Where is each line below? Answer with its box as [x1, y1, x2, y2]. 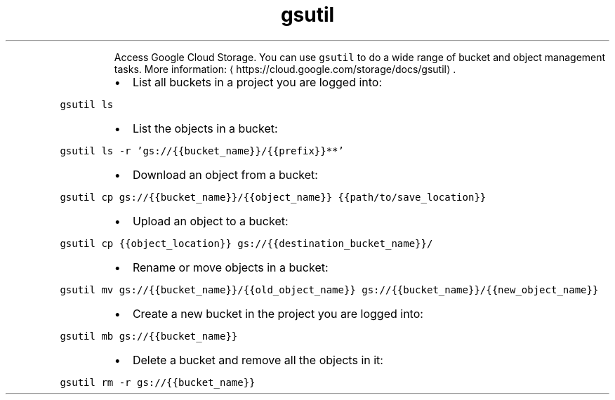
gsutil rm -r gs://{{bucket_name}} [60, 376, 256, 388]
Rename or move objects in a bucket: [132, 260, 329, 274]
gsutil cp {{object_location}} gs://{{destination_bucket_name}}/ [60, 237, 433, 249]
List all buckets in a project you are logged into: [132, 74, 383, 89]
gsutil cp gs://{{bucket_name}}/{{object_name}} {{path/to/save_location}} [60, 191, 487, 203]
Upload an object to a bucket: [132, 213, 289, 228]
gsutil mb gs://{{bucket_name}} [60, 330, 238, 342]
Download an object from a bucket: [132, 167, 318, 182]
